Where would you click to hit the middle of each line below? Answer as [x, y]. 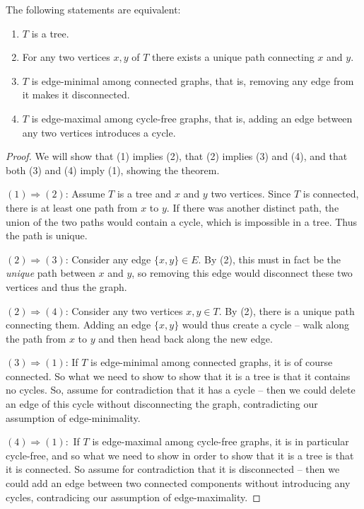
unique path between [51, 273]
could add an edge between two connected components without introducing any [178, 483]
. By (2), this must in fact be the [269, 259]
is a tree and [144, 194]
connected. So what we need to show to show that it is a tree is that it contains [178, 376]
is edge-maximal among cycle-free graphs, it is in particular [221, 441]
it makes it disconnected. [76, 95]
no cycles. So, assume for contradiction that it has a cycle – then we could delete [181, 390]
